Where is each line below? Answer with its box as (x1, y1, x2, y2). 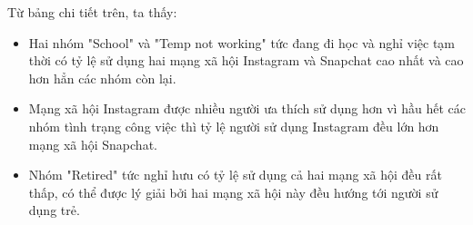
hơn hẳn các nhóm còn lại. (28, 68, 176, 87)
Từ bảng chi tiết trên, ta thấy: (7, 3, 177, 21)
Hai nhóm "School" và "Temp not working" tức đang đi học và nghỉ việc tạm (28, 33, 455, 52)
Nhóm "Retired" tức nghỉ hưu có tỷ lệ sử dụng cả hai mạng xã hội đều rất (28, 165, 442, 184)
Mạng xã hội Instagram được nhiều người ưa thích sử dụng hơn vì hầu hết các (28, 99, 466, 118)
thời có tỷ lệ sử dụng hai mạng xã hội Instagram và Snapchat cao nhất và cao (28, 51, 464, 70)
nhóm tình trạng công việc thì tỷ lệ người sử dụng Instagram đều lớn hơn (28, 116, 439, 135)
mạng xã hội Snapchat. (28, 134, 157, 153)
